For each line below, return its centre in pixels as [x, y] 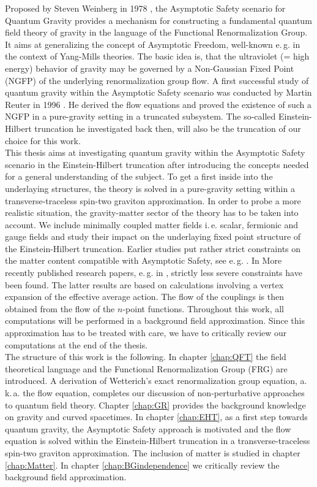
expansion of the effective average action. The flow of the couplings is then [145, 297]
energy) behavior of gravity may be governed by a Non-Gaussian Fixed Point [150, 68]
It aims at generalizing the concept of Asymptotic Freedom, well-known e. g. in [153, 44]
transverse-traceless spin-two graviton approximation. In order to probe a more [153, 200]
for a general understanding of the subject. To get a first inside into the [139, 176]
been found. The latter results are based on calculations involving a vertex [144, 284]
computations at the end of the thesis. [76, 344]
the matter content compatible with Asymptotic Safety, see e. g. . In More [144, 260]
